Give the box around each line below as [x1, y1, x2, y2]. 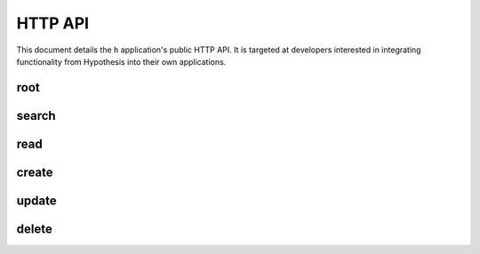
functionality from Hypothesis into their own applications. [16, 56, 227, 67]
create [16, 164, 53, 179]
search [16, 107, 57, 123]
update [16, 193, 57, 208]
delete [16, 221, 52, 236]
